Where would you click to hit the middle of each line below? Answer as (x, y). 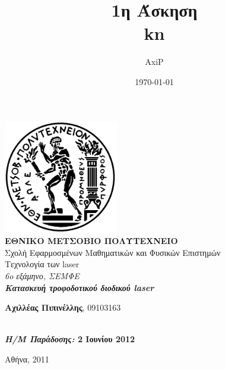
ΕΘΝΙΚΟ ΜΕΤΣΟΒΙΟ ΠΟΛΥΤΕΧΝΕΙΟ (91, 241)
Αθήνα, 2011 (27, 359)
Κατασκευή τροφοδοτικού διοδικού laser (80, 287)
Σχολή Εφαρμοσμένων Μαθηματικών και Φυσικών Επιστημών (113, 252)
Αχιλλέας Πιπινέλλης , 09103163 (63, 307)
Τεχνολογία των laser (42, 264)
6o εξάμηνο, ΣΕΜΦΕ (42, 276)
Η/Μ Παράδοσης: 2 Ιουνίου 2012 (70, 339)
